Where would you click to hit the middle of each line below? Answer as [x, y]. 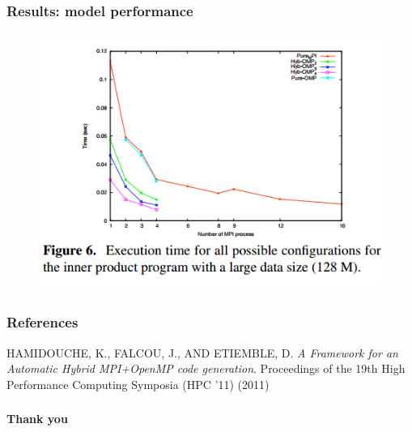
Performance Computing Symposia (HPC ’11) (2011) [138, 384]
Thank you [37, 419]
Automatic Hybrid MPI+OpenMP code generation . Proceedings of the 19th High [206, 368]
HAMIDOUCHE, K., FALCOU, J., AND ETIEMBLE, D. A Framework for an [202, 352]
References [42, 322]
